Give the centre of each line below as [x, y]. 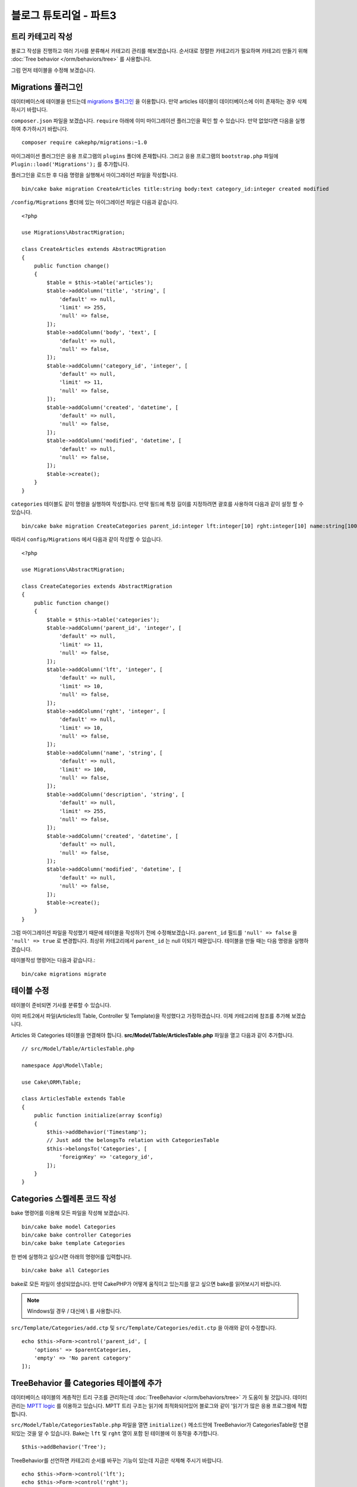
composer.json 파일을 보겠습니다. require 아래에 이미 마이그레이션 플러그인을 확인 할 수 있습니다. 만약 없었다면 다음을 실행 [158, 120]
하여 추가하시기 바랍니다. [40, 128]
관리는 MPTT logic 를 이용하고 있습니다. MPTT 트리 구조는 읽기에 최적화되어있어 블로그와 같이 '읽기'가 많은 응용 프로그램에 [154, 1406]
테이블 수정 [30, 991]
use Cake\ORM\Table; [51, 1082]
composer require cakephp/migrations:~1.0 [84, 142]
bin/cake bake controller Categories [77, 1235]
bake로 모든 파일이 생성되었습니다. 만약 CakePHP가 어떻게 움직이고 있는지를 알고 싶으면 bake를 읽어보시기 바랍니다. [146, 1284]
